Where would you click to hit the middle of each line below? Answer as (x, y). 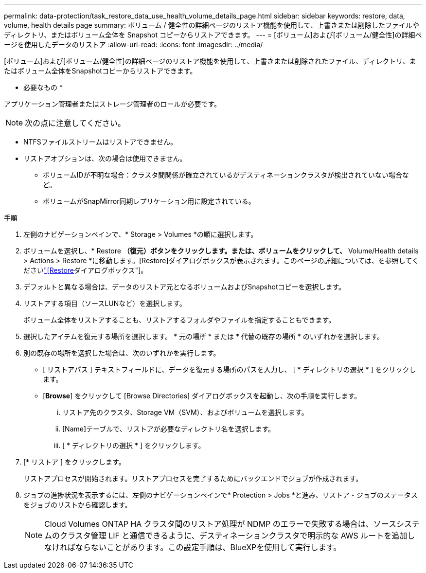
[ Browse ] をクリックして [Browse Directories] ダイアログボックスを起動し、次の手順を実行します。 (202, 396)
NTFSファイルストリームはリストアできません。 (100, 142)
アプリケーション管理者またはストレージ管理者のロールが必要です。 (113, 104)
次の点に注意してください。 (75, 123)
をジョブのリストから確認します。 (78, 505)
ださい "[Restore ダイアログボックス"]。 (86, 270)
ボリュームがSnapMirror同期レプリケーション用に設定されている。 (149, 201)
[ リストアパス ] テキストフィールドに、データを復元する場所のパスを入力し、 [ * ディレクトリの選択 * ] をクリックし (230, 369)
